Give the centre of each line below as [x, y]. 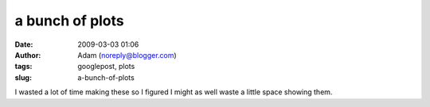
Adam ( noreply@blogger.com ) [127, 55]
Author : [28, 55]
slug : [23, 77]
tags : [23, 67]
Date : [24, 44]
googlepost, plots [106, 67]
